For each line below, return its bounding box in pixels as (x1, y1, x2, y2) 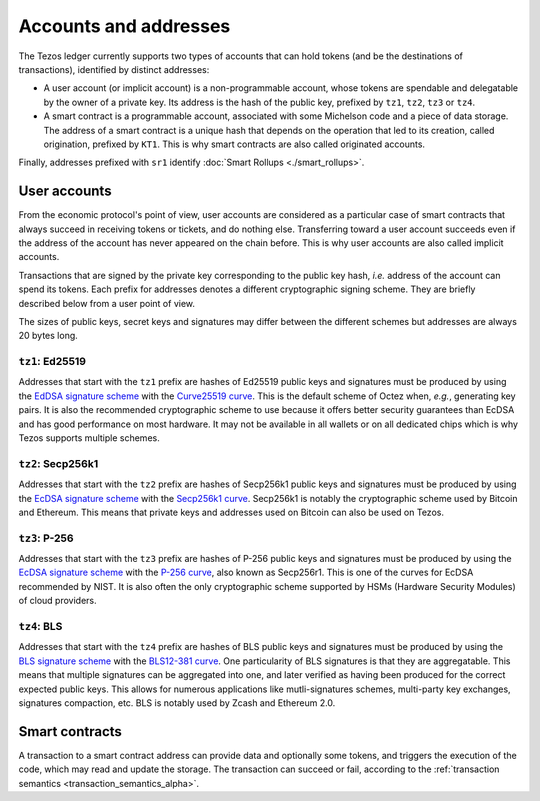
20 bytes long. (18, 330, 79, 342)
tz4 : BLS (18, 620, 63, 634)
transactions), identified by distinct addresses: (18, 63, 210, 75)
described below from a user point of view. (18, 297, 195, 309)
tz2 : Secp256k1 (18, 456, 99, 470)
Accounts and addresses (18, 15, 231, 37)
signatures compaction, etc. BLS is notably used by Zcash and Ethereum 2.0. (18, 696, 336, 709)
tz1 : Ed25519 (18, 355, 87, 369)
